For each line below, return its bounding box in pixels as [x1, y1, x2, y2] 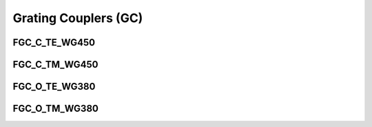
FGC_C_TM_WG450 [12, 59, 99, 70]
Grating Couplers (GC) [12, 10, 143, 26]
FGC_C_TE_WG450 [12, 37, 96, 48]
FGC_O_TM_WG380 [12, 103, 99, 115]
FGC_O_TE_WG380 [12, 81, 96, 92]
